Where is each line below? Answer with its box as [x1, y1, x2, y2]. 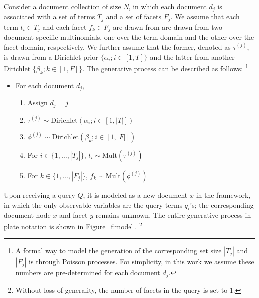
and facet [59, 210, 88, 220]
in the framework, [196, 189, 251, 200]
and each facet [42, 21, 87, 32]
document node [4, 210, 51, 220]
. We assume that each [170, 11, 240, 22]
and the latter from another [150, 51, 235, 62]
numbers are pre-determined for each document [15, 267, 160, 278]
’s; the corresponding [190, 199, 254, 210]
